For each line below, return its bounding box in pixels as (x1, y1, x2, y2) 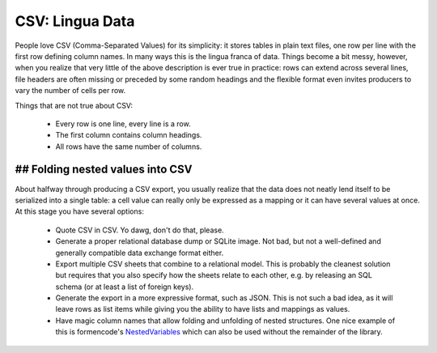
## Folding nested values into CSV (15, 163, 193, 176)
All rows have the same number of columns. (55, 142, 202, 151)
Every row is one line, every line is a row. (55, 118, 191, 129)
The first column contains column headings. (55, 130, 202, 140)
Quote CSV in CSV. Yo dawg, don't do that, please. (55, 225, 224, 235)
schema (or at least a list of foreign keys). (55, 282, 194, 291)
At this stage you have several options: (15, 206, 145, 216)
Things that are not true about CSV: (15, 100, 134, 110)
